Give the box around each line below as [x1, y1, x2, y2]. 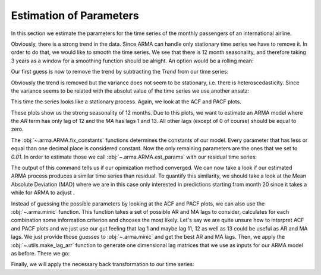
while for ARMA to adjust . [11, 189, 75, 196]
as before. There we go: [11, 249, 70, 257]
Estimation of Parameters [11, 9, 139, 22]
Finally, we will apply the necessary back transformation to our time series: [11, 261, 194, 268]
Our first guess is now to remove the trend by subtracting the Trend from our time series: [11, 68, 229, 75]
